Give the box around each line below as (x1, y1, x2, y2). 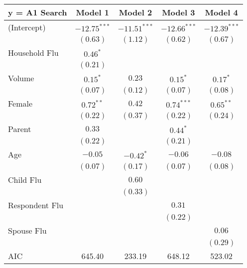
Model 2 (119, 6, 152, 18)
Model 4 (205, 6, 238, 18)
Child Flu (8, 174, 42, 185)
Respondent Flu (8, 199, 64, 211)
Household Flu (8, 47, 59, 58)
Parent (8, 123, 31, 134)
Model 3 (162, 6, 195, 18)
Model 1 (76, 6, 109, 18)
